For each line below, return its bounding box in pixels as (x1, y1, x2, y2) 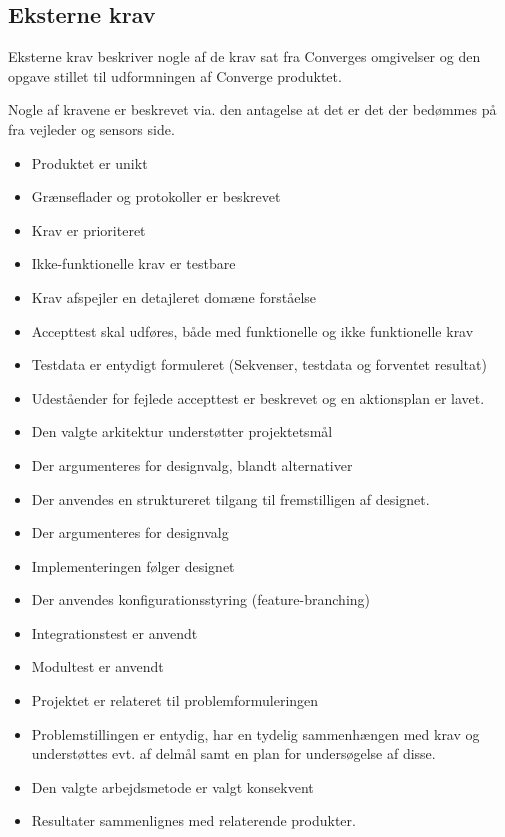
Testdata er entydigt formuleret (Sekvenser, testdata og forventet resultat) (31, 354, 487, 375)
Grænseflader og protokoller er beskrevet (31, 186, 281, 207)
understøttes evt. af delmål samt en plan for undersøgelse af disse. (31, 743, 436, 764)
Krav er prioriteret (31, 219, 146, 240)
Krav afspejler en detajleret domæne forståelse (31, 286, 317, 307)
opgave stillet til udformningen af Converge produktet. (8, 65, 342, 86)
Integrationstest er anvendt (31, 622, 198, 643)
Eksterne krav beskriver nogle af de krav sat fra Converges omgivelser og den (8, 46, 481, 67)
